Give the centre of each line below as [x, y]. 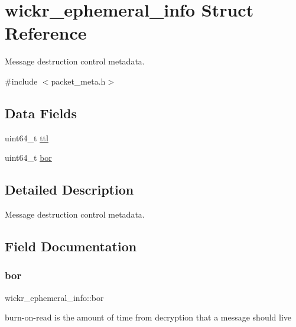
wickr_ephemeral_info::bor [54, 297]
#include [21, 81]
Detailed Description [69, 190]
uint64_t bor [28, 158]
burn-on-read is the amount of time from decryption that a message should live [148, 317]
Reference [46, 33]
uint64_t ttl [27, 137]
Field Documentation [71, 246]
